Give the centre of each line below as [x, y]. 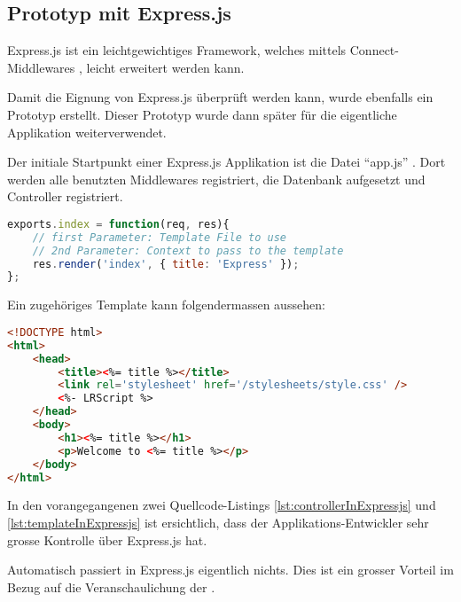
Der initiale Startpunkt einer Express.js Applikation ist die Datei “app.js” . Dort [227, 162]
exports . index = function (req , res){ [118, 224]
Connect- [374, 50]
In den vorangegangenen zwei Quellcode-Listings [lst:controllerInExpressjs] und [222, 505]
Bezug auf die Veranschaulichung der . [111, 586]
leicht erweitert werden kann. [165, 67]
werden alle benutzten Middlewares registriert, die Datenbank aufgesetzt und [216, 179]
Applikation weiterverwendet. [87, 132]
